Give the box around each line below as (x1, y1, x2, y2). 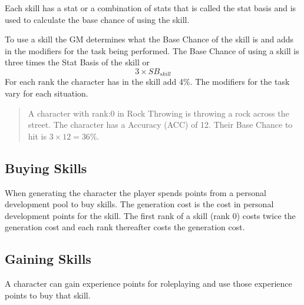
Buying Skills (5, 158, 87, 177)
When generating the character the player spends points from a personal (5, 186, 266, 198)
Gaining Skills (5, 250, 91, 268)
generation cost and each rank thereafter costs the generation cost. (5, 221, 245, 233)
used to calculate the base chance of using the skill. (5, 13, 190, 25)
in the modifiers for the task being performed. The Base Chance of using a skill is (5, 44, 299, 57)
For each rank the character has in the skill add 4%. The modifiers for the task (5, 75, 290, 88)
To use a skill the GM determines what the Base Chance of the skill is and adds (5, 33, 294, 45)
